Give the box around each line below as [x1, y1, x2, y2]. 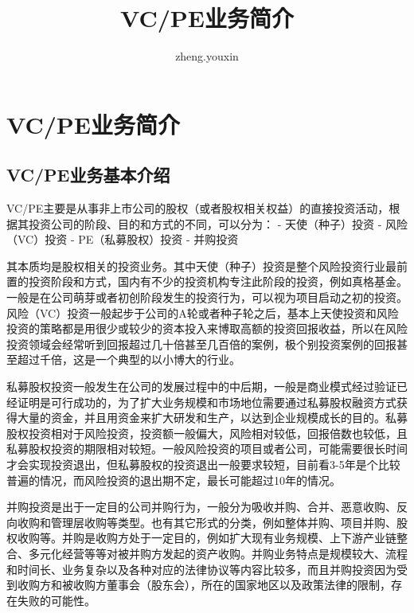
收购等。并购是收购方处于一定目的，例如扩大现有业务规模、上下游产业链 [17, 529, 396, 546]
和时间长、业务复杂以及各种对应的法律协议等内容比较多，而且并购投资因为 [6, 560, 396, 577]
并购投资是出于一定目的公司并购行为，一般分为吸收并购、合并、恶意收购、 [6, 498, 396, 515]
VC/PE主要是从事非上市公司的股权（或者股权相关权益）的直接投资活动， [6, 200, 389, 217]
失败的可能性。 [17, 592, 96, 608]
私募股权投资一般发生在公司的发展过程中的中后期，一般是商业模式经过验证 [6, 378, 396, 395]
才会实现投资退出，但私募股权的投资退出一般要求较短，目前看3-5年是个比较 [6, 456, 400, 473]
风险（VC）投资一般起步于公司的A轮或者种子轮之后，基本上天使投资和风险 [6, 304, 399, 321]
